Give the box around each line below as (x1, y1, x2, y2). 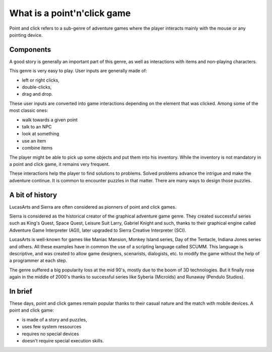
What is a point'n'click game (9, 8, 131, 19)
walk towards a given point (22, 116, 78, 123)
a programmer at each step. (9, 257, 67, 264)
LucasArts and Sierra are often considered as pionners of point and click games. (9, 204, 176, 210)
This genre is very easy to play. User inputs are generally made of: (9, 68, 147, 74)
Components (9, 45, 51, 54)
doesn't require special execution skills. (22, 337, 104, 343)
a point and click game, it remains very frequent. (9, 161, 110, 167)
